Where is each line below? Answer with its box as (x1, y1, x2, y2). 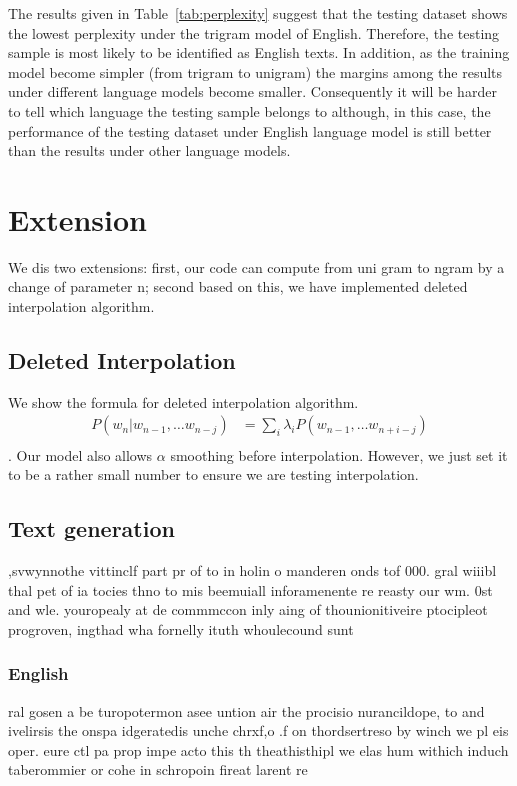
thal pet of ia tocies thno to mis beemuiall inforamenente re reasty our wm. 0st (8, 579, 493, 600)
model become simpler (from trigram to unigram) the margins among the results (8, 61, 503, 82)
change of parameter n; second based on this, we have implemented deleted (8, 276, 468, 297)
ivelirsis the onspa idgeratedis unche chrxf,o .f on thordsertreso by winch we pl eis (8, 720, 509, 741)
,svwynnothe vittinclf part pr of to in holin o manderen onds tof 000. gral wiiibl (8, 559, 497, 580)
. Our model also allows (8, 444, 153, 465)
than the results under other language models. (8, 140, 291, 161)
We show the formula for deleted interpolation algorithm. (8, 391, 359, 412)
